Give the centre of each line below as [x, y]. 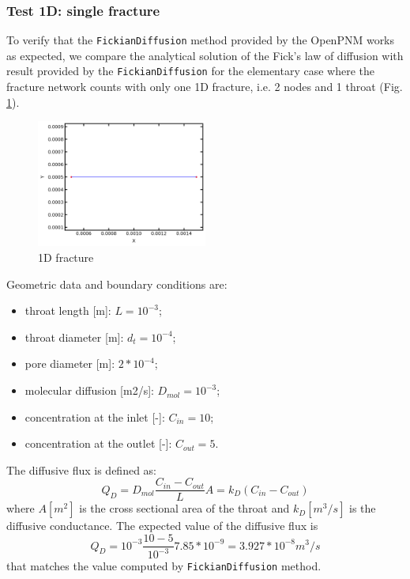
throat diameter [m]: [74, 337]
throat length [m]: [68, 310]
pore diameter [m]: [70, 363]
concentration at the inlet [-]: [95, 416]
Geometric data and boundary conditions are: [117, 284]
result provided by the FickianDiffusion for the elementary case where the [191, 71]
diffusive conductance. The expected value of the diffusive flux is [162, 526]
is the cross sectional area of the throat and [184, 508]
